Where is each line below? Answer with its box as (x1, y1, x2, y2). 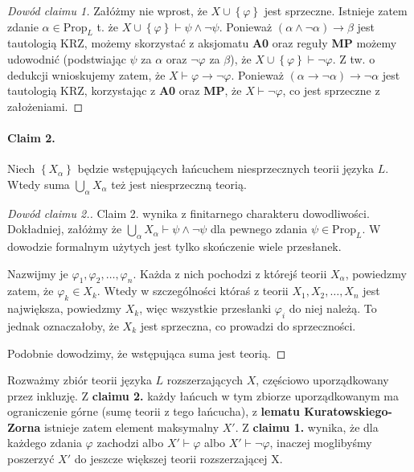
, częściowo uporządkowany (256, 371, 389, 388)
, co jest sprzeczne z (282, 82, 380, 99)
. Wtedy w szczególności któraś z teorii (96, 282, 289, 299)
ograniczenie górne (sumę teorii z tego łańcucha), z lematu (7, 403, 300, 420)
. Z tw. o (332, 50, 375, 67)
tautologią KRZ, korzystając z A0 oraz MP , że (7, 82, 242, 99)
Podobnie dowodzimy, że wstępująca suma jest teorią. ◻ (7, 344, 286, 361)
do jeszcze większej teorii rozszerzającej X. (74, 450, 283, 467)
